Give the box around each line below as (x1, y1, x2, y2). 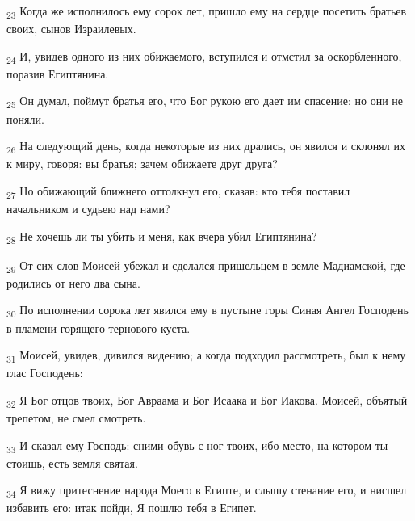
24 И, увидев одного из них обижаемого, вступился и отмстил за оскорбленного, (6, 47, 402, 66)
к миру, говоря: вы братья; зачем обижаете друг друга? (6, 155, 278, 172)
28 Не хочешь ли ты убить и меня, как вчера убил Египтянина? (6, 227, 317, 246)
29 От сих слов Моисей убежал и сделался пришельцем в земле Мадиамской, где (6, 256, 405, 275)
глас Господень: (6, 364, 83, 381)
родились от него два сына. (6, 274, 140, 291)
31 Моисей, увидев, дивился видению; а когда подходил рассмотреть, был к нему (6, 347, 406, 365)
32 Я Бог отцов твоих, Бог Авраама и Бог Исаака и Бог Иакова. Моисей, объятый (6, 391, 408, 410)
